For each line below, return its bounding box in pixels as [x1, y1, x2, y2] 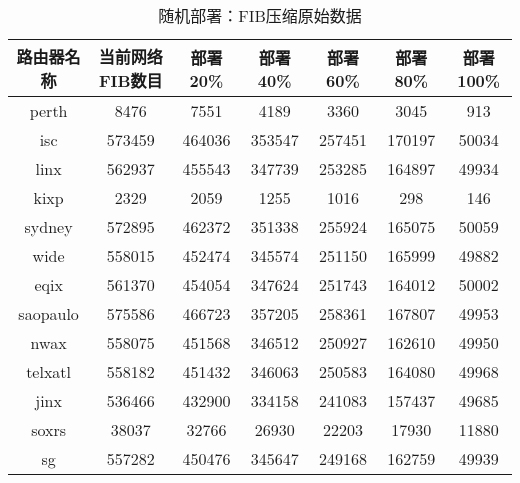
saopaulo [18, 302, 79, 325]
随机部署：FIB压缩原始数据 [158, 4, 362, 27]
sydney [24, 215, 73, 238]
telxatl [26, 360, 72, 383]
